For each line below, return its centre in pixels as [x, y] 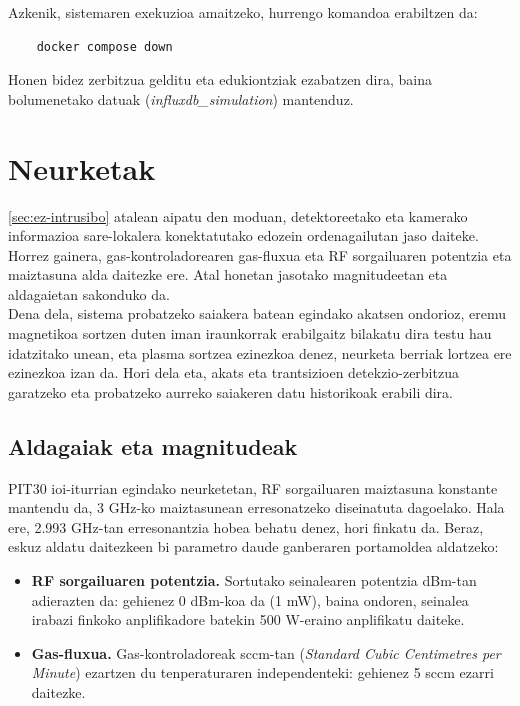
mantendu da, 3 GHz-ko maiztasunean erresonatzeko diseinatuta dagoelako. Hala [256, 507]
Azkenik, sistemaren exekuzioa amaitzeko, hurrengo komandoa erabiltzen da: [243, 12]
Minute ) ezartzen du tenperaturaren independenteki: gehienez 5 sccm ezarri [262, 672]
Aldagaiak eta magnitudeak [153, 445]
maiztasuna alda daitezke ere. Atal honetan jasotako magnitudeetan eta [228, 274]
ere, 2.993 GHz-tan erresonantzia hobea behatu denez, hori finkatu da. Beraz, [246, 526]
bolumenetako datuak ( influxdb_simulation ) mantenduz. [181, 98]
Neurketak [82, 167]
